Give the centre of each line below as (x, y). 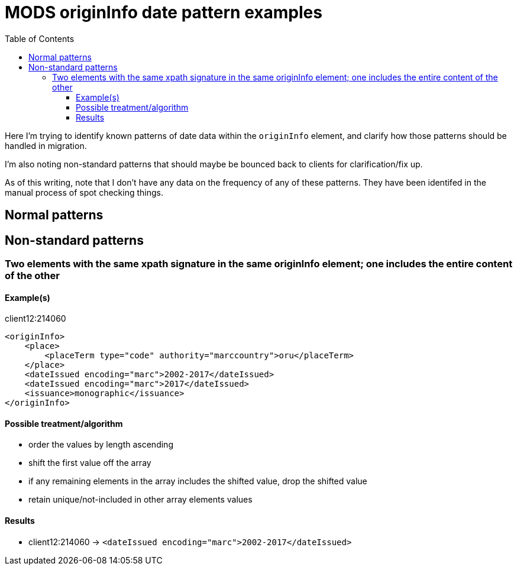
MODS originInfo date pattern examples (164, 12)
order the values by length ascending (101, 445)
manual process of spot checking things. (84, 192)
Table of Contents (40, 38)
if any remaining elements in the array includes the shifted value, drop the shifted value (198, 481)
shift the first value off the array (90, 463)
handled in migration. (46, 145)
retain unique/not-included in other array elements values (140, 500)
